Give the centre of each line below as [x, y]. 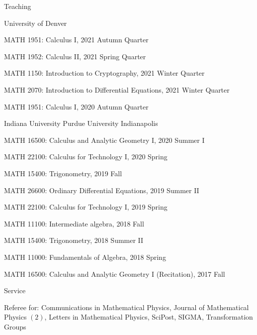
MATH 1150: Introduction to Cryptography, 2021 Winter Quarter [104, 73]
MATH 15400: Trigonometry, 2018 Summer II [74, 240]
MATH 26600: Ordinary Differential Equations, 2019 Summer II [102, 190]
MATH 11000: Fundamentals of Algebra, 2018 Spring [85, 257]
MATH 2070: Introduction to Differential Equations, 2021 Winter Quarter [117, 89]
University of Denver [36, 23]
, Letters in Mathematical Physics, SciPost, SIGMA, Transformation [149, 317]
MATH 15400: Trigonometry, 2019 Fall [63, 173]
